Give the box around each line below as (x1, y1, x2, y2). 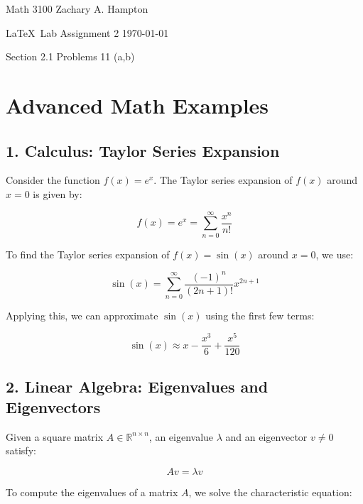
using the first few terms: (205, 307, 315, 322)
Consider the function (6, 172, 100, 187)
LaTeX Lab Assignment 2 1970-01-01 (6, 25, 169, 40)
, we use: (315, 246, 354, 261)
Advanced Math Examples (6, 90, 269, 119)
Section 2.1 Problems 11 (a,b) (6, 49, 135, 64)
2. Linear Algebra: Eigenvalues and (6, 375, 269, 397)
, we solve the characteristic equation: (188, 485, 352, 500)
